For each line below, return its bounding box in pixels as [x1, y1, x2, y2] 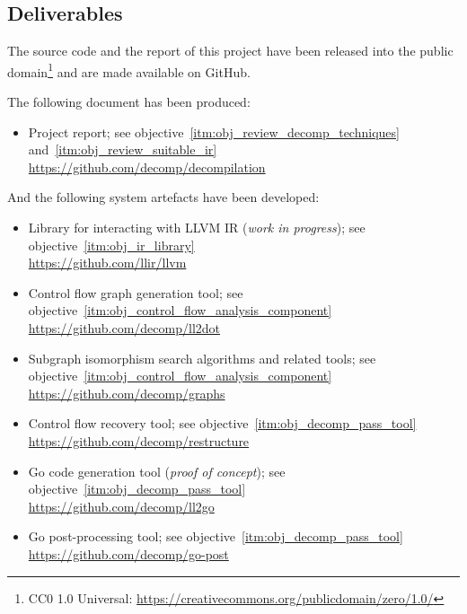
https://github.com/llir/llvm [28, 253, 187, 272]
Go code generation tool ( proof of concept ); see [28, 461, 286, 480]
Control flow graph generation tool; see [28, 283, 243, 302]
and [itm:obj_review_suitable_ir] [28, 140, 217, 159]
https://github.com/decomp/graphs [28, 383, 225, 402]
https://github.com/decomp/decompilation [28, 157, 266, 176]
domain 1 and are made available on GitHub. [7, 59, 251, 81]
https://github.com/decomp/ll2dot [28, 318, 221, 337]
